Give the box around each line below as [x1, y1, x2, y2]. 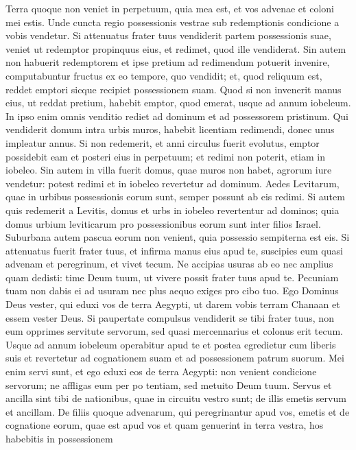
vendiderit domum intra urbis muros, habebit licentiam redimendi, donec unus [5, 122, 335, 137]
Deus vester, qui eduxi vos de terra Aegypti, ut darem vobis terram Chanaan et [5, 297, 340, 311]
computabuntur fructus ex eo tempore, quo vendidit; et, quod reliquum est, [5, 68, 322, 82]
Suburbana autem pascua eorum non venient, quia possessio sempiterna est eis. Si [5, 230, 350, 244]
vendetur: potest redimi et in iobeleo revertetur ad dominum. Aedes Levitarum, [5, 176, 340, 190]
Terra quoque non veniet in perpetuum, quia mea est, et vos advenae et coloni [5, 1, 334, 15]
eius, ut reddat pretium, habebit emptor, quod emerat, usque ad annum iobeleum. [5, 95, 351, 110]
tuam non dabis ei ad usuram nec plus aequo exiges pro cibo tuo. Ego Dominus [5, 283, 339, 298]
